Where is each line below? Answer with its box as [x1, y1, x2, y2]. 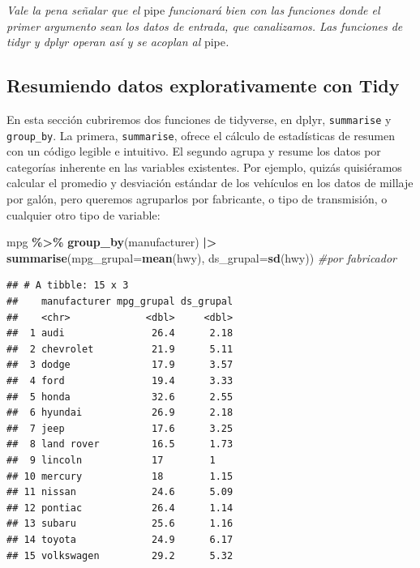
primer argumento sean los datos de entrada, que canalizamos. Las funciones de [6, 17, 403, 34]
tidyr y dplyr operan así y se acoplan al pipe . [6, 33, 229, 50]
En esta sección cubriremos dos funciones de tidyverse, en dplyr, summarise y [6, 110, 392, 127]
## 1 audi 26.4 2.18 [6, 327, 234, 340]
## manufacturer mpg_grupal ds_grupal [6, 296, 234, 308]
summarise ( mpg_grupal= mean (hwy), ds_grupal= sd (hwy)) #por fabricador [6, 249, 396, 266]
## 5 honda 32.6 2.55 [6, 391, 234, 403]
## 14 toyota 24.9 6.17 [6, 533, 234, 545]
